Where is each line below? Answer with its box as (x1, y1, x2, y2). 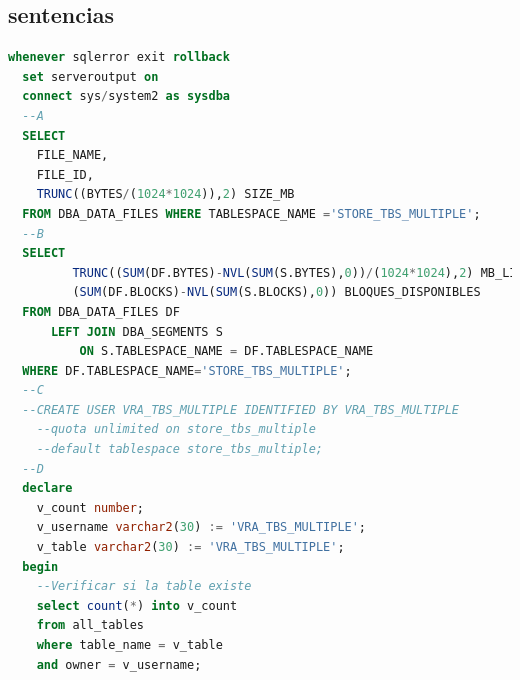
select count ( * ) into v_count (36, 598, 238, 613)
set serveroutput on (22, 69, 159, 84)
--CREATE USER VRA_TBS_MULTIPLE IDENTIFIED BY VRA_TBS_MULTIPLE (22, 402, 460, 417)
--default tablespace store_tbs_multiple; (36, 442, 323, 457)
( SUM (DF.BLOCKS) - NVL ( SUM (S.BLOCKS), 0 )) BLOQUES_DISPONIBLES (72, 285, 481, 300)
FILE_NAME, (36, 148, 109, 163)
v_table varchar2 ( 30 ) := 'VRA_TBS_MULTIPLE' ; (36, 540, 345, 555)
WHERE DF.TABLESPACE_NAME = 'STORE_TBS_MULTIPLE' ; (22, 363, 352, 378)
